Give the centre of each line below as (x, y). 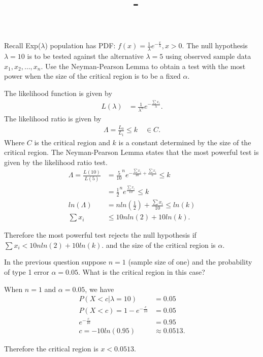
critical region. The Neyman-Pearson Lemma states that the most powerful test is (131, 152)
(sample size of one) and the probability (190, 262)
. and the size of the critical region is (159, 245)
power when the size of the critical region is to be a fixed (92, 76)
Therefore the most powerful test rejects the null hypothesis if (100, 235)
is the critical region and (72, 142)
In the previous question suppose (55, 262)
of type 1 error (27, 272)
